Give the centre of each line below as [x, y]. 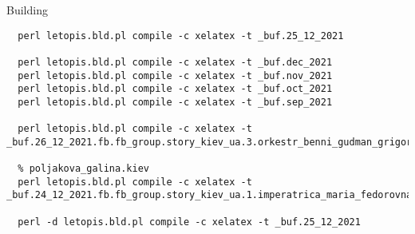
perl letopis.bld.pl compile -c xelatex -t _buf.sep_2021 [175, 102]
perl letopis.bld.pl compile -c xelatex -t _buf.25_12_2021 [181, 36]
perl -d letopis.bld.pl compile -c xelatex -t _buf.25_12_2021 [189, 222]
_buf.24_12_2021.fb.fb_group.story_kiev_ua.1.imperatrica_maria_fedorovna [209, 195]
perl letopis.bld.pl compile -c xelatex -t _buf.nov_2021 [175, 75]
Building [27, 10]
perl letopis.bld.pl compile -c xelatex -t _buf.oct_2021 [175, 89]
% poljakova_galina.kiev [83, 169]
